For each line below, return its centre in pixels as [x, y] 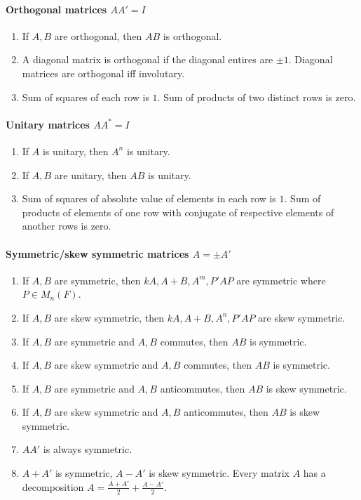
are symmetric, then [97, 280]
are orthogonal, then [98, 35]
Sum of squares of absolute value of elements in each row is [149, 198]
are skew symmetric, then [109, 317]
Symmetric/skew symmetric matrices [97, 253]
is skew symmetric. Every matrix [219, 473]
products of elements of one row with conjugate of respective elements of [178, 212]
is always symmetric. [88, 449]
